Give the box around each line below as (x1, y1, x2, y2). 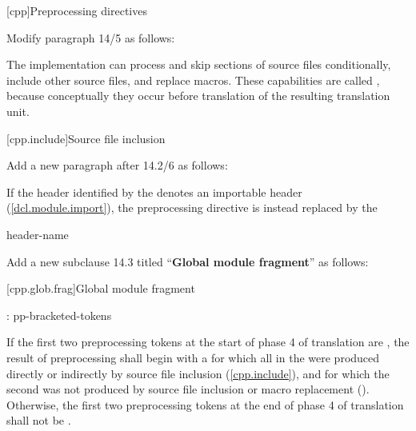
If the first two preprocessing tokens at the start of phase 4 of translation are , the (6, 333, 410, 350)
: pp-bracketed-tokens (6, 306, 112, 323)
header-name (6, 225, 69, 242)
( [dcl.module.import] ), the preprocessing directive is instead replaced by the (6, 199, 378, 216)
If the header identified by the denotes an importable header (6, 183, 302, 200)
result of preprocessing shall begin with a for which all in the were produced (6, 349, 380, 365)
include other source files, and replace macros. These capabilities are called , (6, 71, 380, 88)
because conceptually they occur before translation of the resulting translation (6, 87, 390, 104)
